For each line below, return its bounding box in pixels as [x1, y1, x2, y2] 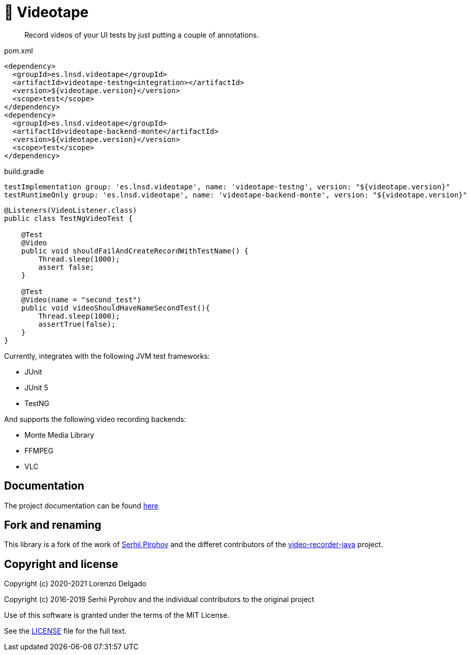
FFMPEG [24, 446, 53, 455]
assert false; [38, 263, 95, 271]
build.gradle [4, 166, 44, 176]
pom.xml [4, 46, 33, 55]
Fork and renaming [4, 519, 102, 532]
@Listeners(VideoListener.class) [4, 206, 137, 214]
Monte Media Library [24, 430, 94, 439]
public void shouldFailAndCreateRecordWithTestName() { [21, 246, 249, 255]
